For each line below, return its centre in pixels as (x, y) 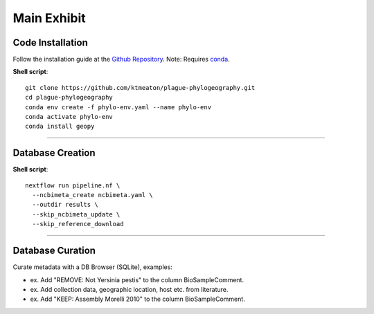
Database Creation (54, 153)
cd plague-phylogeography (69, 98)
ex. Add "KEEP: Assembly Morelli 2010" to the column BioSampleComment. (137, 299)
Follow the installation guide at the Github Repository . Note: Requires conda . (121, 59)
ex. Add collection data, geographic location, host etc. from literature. (129, 289)
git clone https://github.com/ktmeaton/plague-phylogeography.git (140, 87)
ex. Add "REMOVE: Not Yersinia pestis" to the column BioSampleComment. (137, 279)
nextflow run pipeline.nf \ (73, 185)
